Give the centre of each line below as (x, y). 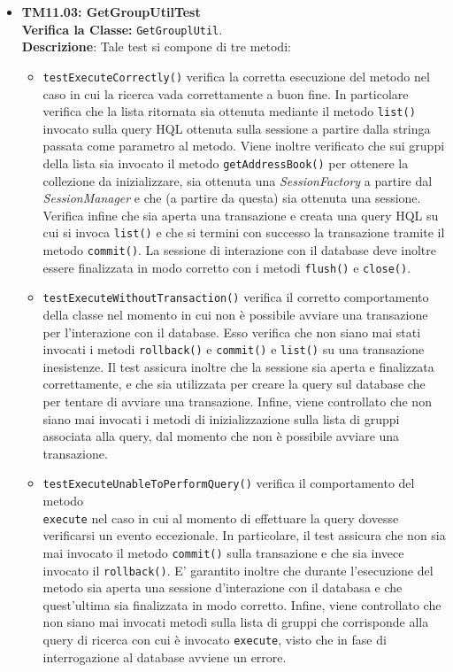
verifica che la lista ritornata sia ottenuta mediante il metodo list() (229, 111)
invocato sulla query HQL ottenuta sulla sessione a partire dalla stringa (237, 128)
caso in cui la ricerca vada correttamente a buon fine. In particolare (226, 93)
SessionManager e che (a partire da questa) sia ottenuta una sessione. (232, 198)
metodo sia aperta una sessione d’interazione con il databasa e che (223, 587)
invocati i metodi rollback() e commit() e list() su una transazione (234, 349)
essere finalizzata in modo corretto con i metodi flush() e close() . (227, 267)
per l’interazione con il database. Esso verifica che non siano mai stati (232, 332)
